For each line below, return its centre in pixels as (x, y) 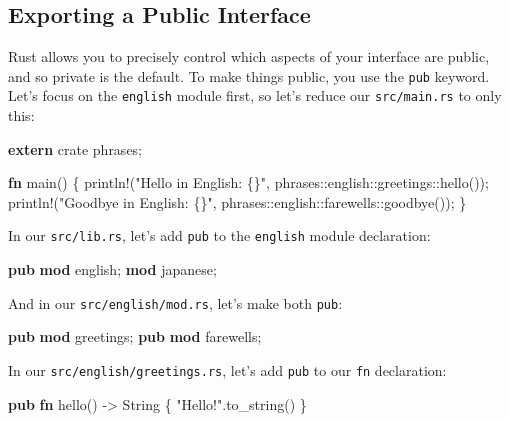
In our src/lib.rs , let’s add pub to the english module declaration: (219, 235)
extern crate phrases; (75, 148)
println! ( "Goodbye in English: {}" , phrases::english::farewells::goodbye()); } (237, 201)
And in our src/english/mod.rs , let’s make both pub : (175, 302)
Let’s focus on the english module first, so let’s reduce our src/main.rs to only (255, 95)
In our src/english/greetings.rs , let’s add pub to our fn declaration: (227, 369)
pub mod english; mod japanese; (112, 269)
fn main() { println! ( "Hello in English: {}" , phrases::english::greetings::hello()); (248, 182)
